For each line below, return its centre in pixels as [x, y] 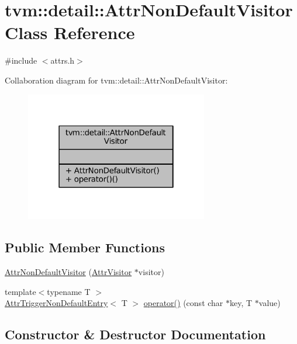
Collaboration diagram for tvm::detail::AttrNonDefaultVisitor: [116, 80]
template [20, 291]
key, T [241, 303]
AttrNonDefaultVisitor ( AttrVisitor [68, 271]
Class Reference [70, 32]
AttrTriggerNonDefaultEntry [56, 303]
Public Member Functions [85, 247]
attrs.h [63, 60]
